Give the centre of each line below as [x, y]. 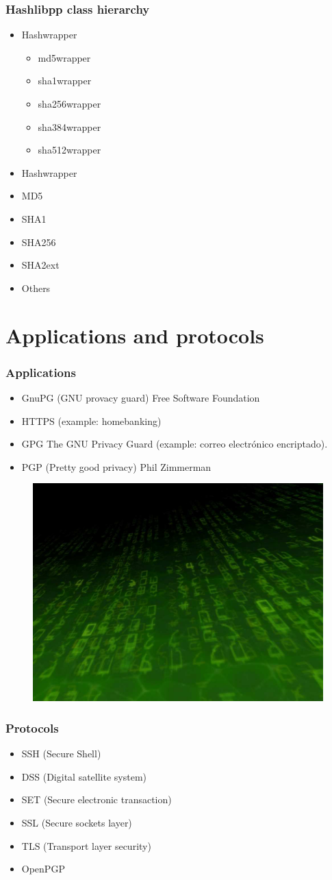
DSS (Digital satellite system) [84, 776]
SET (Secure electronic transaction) [97, 799]
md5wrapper [64, 57]
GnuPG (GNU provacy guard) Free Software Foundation [141, 397]
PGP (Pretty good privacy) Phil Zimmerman [116, 466]
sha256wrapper [69, 103]
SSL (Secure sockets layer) [77, 822]
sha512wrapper [69, 150]
